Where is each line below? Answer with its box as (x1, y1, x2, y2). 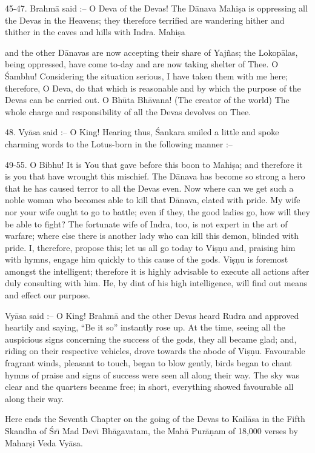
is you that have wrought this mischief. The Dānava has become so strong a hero (5, 170, 305, 183)
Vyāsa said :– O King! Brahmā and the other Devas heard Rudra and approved (5, 309, 299, 321)
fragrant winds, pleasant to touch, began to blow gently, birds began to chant (5, 357, 293, 369)
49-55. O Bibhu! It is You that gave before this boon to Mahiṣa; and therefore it (5, 158, 303, 170)
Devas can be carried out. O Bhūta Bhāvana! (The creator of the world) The (5, 93, 290, 106)
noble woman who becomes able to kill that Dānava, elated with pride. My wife (5, 193, 300, 206)
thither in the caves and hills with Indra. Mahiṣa (5, 25, 185, 38)
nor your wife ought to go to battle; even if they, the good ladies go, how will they (5, 205, 310, 218)
